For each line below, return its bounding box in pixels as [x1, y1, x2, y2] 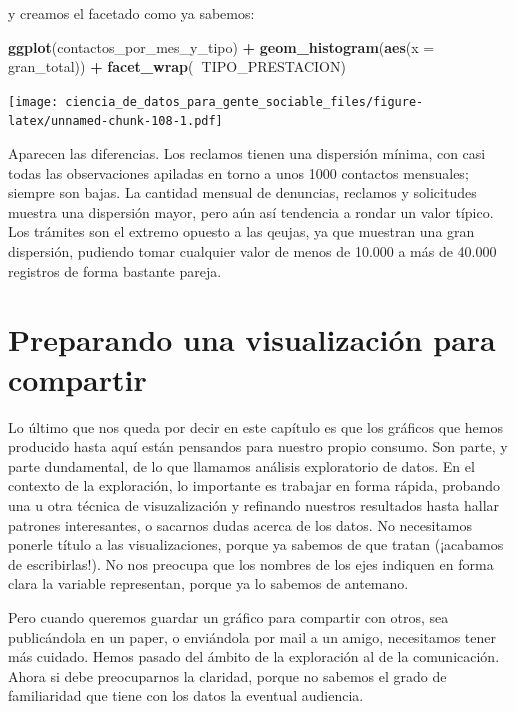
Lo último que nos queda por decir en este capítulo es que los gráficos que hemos [8, 416, 503, 437]
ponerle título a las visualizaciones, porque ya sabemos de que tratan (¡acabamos [8, 534, 504, 555]
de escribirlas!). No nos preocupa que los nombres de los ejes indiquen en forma [8, 553, 494, 574]
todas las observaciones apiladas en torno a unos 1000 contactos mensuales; [8, 162, 469, 183]
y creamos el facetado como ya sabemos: [8, 3, 255, 23]
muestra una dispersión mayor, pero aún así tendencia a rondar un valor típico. [8, 201, 494, 222]
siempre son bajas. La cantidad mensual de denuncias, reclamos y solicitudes [8, 182, 477, 203]
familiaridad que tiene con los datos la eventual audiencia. [8, 685, 364, 706]
